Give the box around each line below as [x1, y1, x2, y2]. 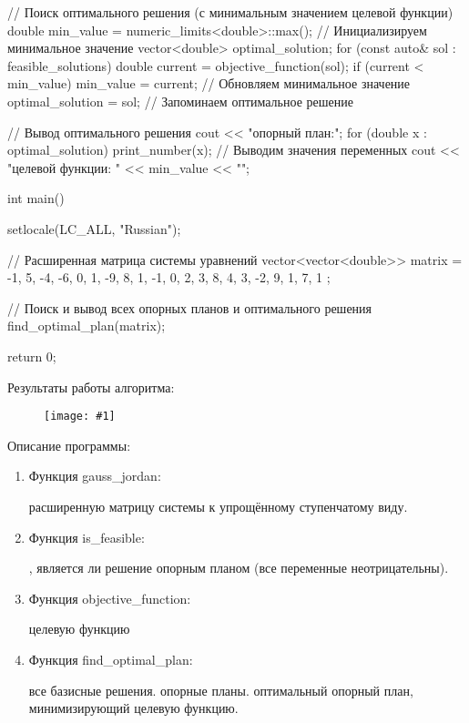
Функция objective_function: [28, 588, 191, 607]
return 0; [7, 346, 56, 365]
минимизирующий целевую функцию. [28, 698, 239, 718]
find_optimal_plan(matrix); [7, 316, 166, 335]
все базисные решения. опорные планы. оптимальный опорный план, [28, 680, 413, 699]
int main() [7, 188, 65, 208]
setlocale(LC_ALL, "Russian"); [7, 219, 181, 238]
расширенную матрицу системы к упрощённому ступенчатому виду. [28, 496, 408, 515]
